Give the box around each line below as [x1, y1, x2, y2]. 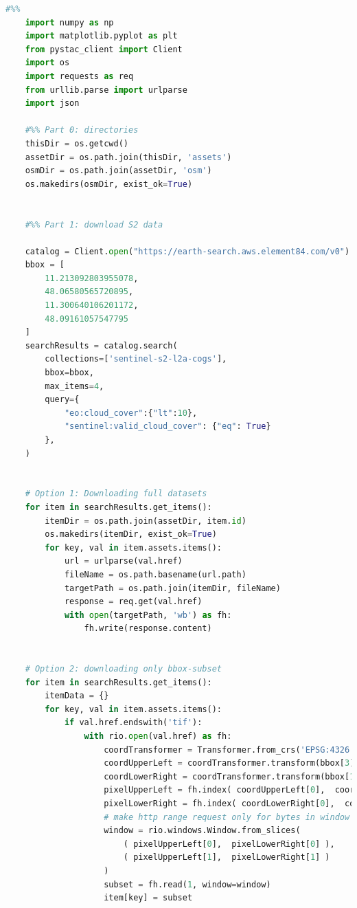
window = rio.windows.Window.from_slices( [104, 826, 301, 836]
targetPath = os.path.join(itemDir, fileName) [64, 583, 281, 593]
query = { [45, 395, 80, 405]
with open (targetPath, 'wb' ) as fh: [64, 610, 232, 620]
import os [25, 58, 70, 68]
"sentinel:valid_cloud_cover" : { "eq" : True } [64, 421, 271, 432]
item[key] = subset [104, 893, 193, 903]
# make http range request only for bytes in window [104, 812, 350, 822]
